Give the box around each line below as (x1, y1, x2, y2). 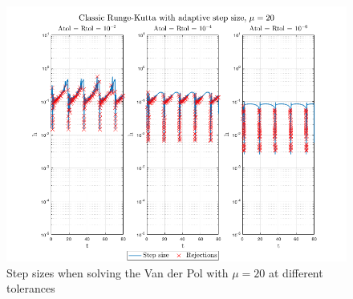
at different (269, 264, 323, 281)
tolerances (6, 280, 55, 297)
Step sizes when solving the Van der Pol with (6, 264, 229, 281)
